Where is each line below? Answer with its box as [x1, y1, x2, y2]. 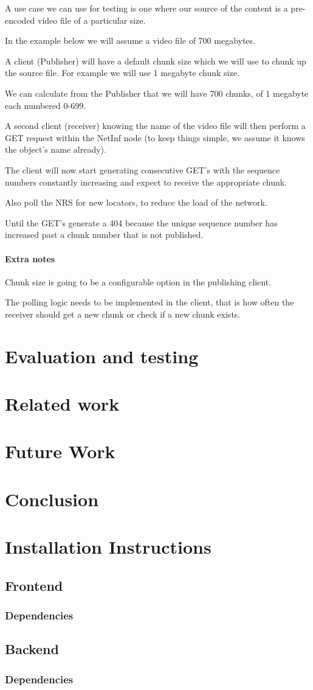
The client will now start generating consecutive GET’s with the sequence [5, 163, 280, 176]
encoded [5, 13, 35, 26]
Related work [5, 391, 120, 416]
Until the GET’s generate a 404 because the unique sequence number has [5, 216, 278, 229]
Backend [5, 639, 59, 658]
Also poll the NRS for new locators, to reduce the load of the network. [5, 196, 267, 209]
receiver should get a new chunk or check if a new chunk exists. [5, 307, 241, 320]
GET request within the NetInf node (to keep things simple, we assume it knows [5, 131, 305, 144]
